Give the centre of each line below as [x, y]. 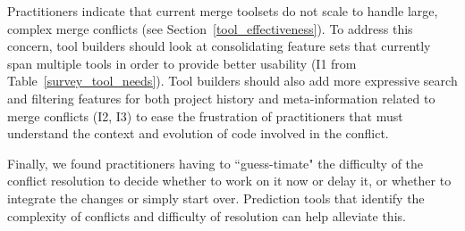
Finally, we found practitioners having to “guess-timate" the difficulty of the [216, 163]
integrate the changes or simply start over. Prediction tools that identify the [216, 198]
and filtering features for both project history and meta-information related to [221, 98]
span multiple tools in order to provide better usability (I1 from [182, 63]
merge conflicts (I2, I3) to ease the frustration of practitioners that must [205, 115]
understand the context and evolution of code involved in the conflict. [198, 133]
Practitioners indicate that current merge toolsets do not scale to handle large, [223, 11]
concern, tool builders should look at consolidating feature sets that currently [219, 46]
